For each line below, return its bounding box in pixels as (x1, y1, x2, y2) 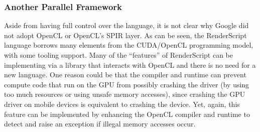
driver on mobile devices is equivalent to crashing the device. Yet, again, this (4, 98, 240, 109)
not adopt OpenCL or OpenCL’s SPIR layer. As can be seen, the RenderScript (4, 30, 247, 40)
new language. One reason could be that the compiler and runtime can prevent (4, 69, 246, 80)
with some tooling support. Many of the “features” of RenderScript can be (4, 50, 233, 60)
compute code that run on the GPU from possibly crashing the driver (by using (4, 79, 249, 89)
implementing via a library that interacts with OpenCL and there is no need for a (4, 59, 256, 70)
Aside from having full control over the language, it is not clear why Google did (4, 20, 249, 31)
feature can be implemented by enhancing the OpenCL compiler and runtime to (4, 108, 250, 119)
